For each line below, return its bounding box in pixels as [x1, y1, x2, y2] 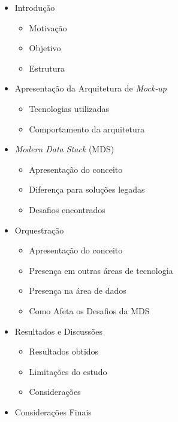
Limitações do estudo [29, 365, 107, 377]
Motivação [29, 21, 67, 34]
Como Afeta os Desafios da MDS [29, 304, 150, 317]
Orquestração [14, 223, 64, 236]
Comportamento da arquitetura [29, 122, 145, 135]
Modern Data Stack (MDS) [14, 143, 114, 155]
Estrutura [29, 61, 65, 74]
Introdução [14, 1, 55, 13]
